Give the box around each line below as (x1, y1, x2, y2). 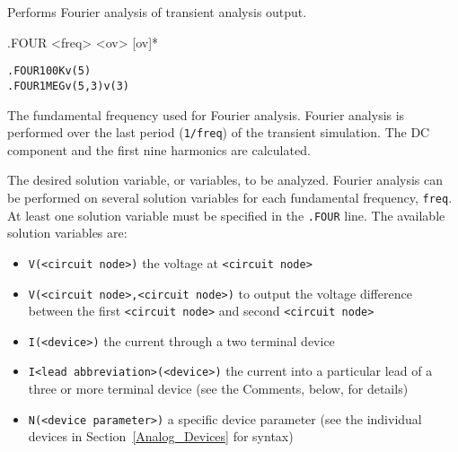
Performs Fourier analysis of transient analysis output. (7, 3, 307, 21)
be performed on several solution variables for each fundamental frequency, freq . (7, 187, 453, 206)
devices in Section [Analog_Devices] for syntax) (28, 427, 294, 446)
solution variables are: (7, 223, 128, 242)
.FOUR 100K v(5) (7, 65, 92, 78)
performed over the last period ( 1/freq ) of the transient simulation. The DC (7, 123, 430, 142)
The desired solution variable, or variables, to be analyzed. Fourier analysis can (7, 170, 443, 189)
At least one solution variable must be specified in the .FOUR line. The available (7, 205, 445, 224)
